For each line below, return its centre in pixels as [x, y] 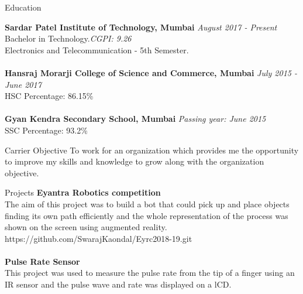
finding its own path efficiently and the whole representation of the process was [147, 215]
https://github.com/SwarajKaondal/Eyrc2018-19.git [99, 238]
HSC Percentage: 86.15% [49, 96]
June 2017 [23, 84]
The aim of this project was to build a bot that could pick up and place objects [147, 204]
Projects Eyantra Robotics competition [83, 192]
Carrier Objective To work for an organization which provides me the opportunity [152, 150]
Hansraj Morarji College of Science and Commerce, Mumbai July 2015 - [151, 72]
